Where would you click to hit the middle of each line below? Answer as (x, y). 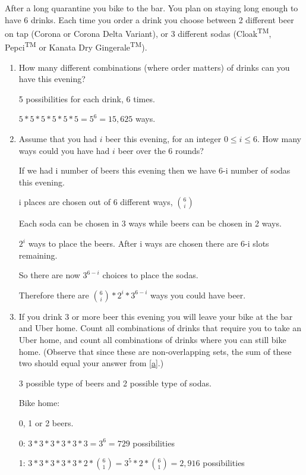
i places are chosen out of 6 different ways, (96, 202)
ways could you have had (64, 150)
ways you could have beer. (198, 295)
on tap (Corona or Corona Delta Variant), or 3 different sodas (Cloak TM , (138, 32)
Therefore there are (54, 295)
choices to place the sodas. (150, 275)
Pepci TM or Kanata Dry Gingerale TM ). (76, 46)
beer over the (142, 150)
